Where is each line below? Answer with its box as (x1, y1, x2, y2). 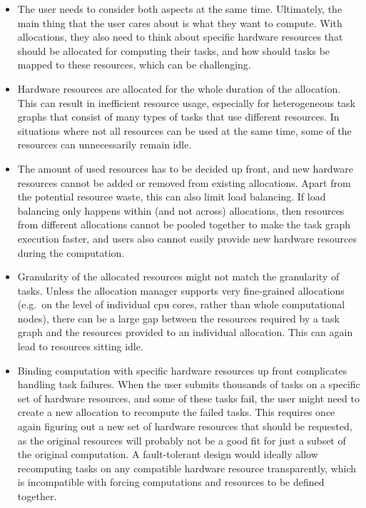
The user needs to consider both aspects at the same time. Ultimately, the (17, 1, 342, 16)
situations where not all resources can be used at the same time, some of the (17, 123, 352, 138)
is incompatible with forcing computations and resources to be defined (17, 474, 325, 489)
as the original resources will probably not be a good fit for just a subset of (17, 432, 346, 447)
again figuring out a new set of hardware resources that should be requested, (17, 419, 352, 434)
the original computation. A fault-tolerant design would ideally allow (17, 447, 318, 462)
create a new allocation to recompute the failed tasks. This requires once (17, 405, 335, 420)
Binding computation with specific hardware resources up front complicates (17, 362, 347, 377)
